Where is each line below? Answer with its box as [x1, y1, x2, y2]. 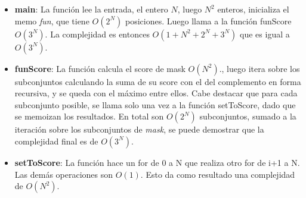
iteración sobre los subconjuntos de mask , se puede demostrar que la [14, 123, 264, 136]
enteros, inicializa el [217, 3, 289, 15]
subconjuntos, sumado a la [199, 110, 296, 122]
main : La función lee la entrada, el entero [14, 3, 168, 15]
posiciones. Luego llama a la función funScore [125, 14, 292, 27]
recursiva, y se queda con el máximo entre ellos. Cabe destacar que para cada [14, 87, 298, 99]
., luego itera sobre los [219, 62, 300, 74]
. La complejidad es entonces [45, 27, 150, 40]
